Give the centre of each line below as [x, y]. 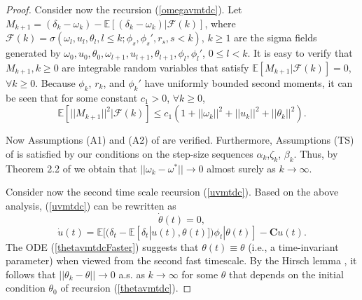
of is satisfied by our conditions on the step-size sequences [130, 153]
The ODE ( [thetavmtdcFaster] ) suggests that [102, 246]
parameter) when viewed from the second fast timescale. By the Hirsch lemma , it [181, 260]
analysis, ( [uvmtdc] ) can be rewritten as [91, 205]
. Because [55, 82]
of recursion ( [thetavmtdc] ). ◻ [126, 288]
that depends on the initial [286, 274]
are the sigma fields [276, 37]
